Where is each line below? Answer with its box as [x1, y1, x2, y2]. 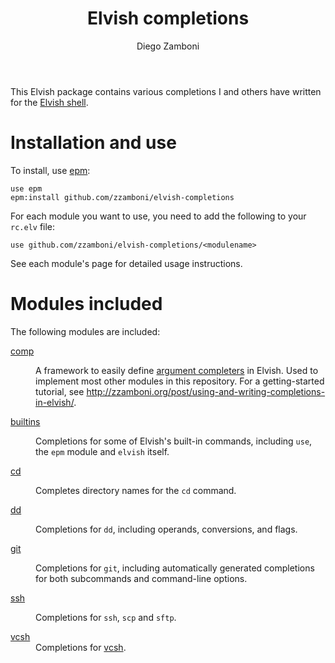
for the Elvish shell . [10, 96, 89, 108]
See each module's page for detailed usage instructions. [10, 257, 243, 269]
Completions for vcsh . [35, 641, 127, 653]
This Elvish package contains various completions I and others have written [10, 85, 322, 97]
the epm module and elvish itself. [35, 445, 170, 457]
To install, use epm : [10, 164, 91, 176]
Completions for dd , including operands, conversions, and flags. [35, 523, 298, 535]
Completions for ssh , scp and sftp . [35, 611, 177, 623]
